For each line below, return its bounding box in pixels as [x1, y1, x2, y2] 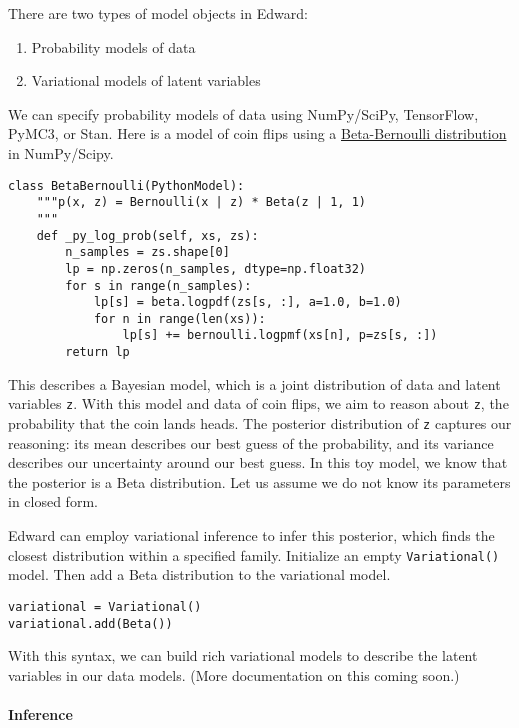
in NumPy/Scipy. [8, 142, 114, 163]
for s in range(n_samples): [65, 278, 252, 293]
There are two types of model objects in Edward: [8, 3, 308, 23]
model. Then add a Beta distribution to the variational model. [8, 564, 391, 585]
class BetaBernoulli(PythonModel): [8, 178, 245, 193]
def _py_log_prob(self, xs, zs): [36, 228, 259, 243]
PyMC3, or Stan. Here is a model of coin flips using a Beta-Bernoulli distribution [8, 123, 507, 144]
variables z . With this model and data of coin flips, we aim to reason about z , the [8, 393, 509, 414]
